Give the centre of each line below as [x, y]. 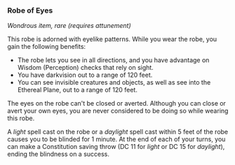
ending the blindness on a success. [59, 154]
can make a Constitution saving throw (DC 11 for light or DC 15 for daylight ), [116, 147]
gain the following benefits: [47, 47]
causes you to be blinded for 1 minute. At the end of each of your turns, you [116, 139]
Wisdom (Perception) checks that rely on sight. [86, 68]
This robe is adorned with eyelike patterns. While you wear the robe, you [112, 39]
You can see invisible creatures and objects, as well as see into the [114, 82]
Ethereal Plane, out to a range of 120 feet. [78, 90]
